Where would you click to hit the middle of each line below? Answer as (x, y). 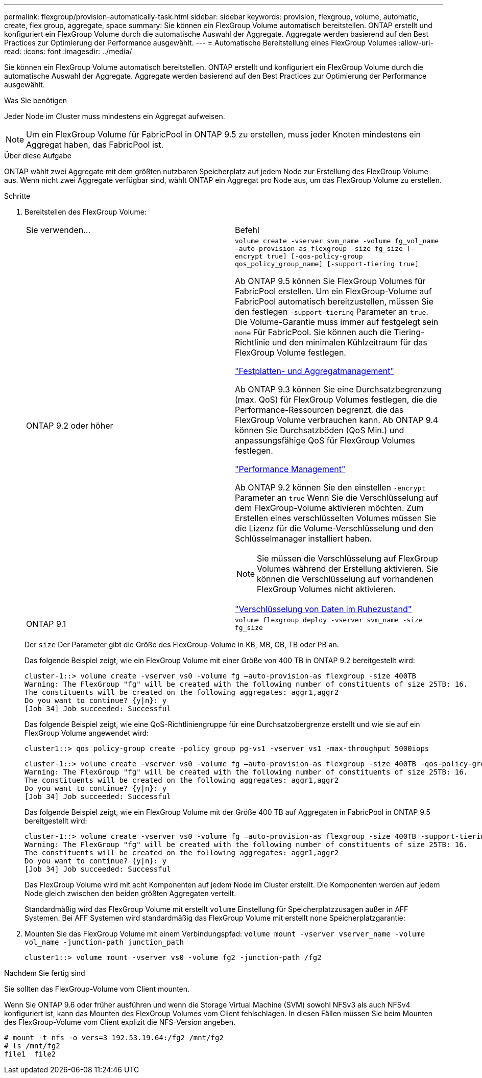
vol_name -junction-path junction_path (104, 942)
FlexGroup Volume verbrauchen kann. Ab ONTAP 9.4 (337, 420)
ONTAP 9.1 (46, 624)
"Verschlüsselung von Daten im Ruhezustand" (323, 609)
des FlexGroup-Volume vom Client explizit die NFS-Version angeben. (120, 1022)
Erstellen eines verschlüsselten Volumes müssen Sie (336, 518)
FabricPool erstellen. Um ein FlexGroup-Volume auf (333, 291)
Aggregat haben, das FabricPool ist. (95, 145)
